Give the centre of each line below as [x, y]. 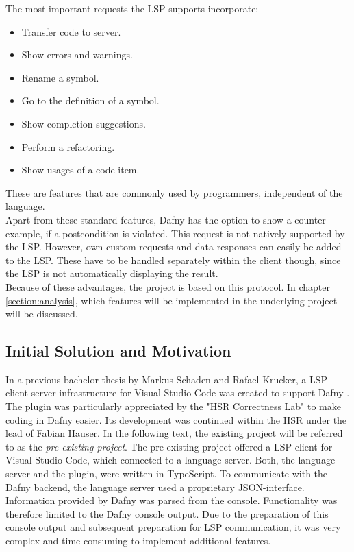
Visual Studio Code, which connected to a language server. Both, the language [170, 460]
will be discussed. [42, 314]
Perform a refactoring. [68, 146]
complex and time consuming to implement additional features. [138, 541]
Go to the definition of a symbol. [90, 100]
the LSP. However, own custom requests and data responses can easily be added [174, 247]
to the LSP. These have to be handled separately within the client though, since [173, 260]
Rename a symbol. [60, 77]
